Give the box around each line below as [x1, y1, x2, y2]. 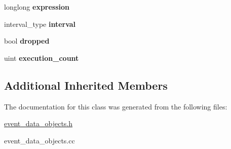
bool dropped [4, 35, 50, 46]
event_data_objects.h [4, 118, 73, 129]
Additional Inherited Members [4, 77, 168, 93]
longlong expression [4, 2, 70, 12]
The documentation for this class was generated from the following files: [4, 101, 227, 111]
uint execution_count [4, 52, 79, 63]
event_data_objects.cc [4, 135, 75, 145]
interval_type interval [4, 18, 76, 29]
